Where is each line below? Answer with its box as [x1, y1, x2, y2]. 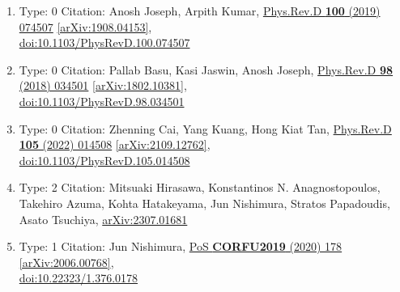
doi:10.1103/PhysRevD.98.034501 [19, 92, 185, 109]
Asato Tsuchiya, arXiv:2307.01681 [19, 210, 188, 227]
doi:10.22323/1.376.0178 [19, 269, 138, 286]
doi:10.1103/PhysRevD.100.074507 [19, 34, 190, 51]
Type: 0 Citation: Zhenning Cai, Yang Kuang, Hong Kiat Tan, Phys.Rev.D [19, 120, 392, 137]
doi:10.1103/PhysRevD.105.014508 [19, 151, 190, 168]
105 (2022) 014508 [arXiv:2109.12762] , [19, 136, 211, 153]
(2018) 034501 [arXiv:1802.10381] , [19, 77, 187, 94]
